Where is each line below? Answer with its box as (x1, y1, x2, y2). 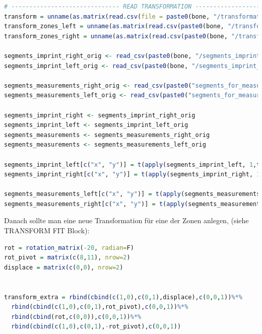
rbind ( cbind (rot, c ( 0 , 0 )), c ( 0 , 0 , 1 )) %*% (11, 313, 142, 320)
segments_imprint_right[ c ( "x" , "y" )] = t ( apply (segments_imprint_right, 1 (4, 171, 260, 178)
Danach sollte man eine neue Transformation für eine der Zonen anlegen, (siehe (4, 215, 249, 226)
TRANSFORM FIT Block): (4, 225, 90, 236)
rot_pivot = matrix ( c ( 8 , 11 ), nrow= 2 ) (4, 254, 130, 261)
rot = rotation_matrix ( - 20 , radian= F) (4, 244, 134, 251)
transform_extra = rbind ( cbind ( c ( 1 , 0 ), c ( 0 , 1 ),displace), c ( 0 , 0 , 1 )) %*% (4, 293, 242, 301)
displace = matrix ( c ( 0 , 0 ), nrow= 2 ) (4, 263, 123, 271)
